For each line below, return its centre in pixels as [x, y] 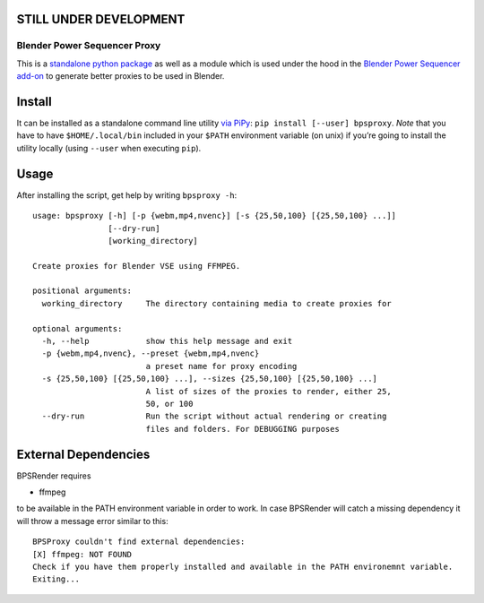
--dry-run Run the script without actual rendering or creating [214, 416]
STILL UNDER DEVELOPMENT [101, 19]
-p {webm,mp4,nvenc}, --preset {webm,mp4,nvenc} [151, 353]
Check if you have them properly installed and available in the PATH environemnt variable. [243, 567]
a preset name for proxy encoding [221, 366]
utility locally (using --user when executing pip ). [109, 148]
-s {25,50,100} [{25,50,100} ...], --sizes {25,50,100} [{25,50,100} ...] [210, 379]
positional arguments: [82, 291]
